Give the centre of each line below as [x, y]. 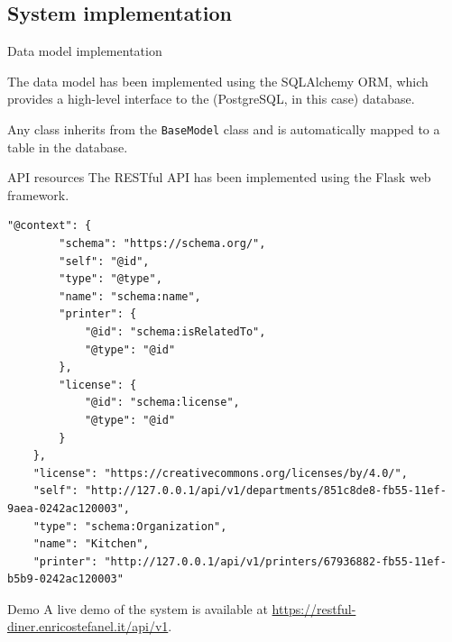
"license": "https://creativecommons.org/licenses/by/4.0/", [220, 473]
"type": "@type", [111, 279]
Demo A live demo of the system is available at [138, 608]
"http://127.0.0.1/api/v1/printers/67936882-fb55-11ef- [275, 561]
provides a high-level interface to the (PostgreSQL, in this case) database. [211, 99]
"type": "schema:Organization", [130, 526]
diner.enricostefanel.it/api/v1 [88, 626]
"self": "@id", [104, 261]
